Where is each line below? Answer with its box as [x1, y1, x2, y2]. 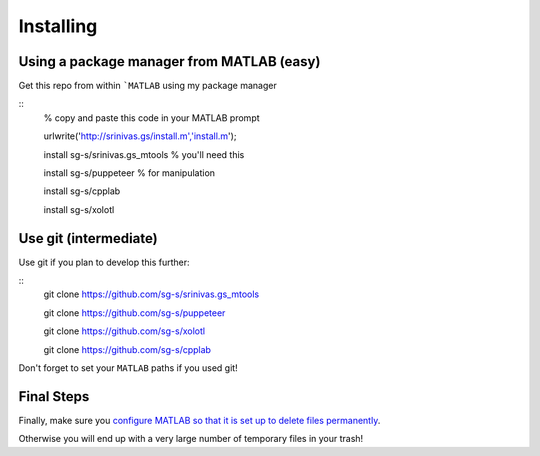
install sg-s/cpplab [43, 185, 121, 197]
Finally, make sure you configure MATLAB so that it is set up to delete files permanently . [18, 414, 381, 426]
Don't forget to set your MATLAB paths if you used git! [18, 362, 239, 374]
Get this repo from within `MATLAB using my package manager [18, 80, 277, 92]
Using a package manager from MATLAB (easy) [18, 53, 321, 70]
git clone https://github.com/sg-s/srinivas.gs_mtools [43, 288, 260, 300]
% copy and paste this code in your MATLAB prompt [43, 111, 260, 124]
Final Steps [18, 388, 90, 405]
